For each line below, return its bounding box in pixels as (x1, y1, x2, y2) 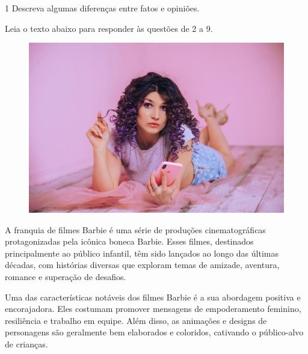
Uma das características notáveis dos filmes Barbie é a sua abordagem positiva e (5, 290, 301, 303)
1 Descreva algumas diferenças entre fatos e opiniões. (5, 2, 200, 14)
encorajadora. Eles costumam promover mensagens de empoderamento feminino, (5, 302, 301, 315)
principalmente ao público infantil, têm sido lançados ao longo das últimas (5, 246, 279, 259)
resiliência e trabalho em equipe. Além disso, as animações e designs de (5, 314, 267, 326)
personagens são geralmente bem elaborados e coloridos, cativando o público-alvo (5, 326, 304, 338)
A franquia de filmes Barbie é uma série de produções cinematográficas (5, 223, 266, 236)
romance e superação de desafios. (5, 270, 126, 282)
